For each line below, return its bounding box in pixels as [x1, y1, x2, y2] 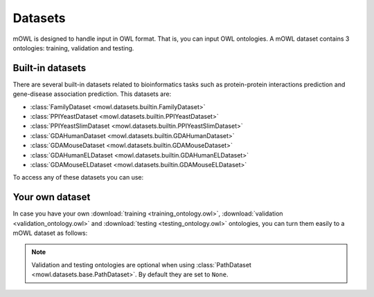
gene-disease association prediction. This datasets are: [12, 90, 172, 98]
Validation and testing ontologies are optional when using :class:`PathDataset [31, 260, 252, 269]
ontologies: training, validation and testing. [12, 44, 134, 52]
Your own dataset [12, 191, 91, 203]
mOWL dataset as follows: [12, 229, 88, 238]
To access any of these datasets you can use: [12, 173, 144, 182]
